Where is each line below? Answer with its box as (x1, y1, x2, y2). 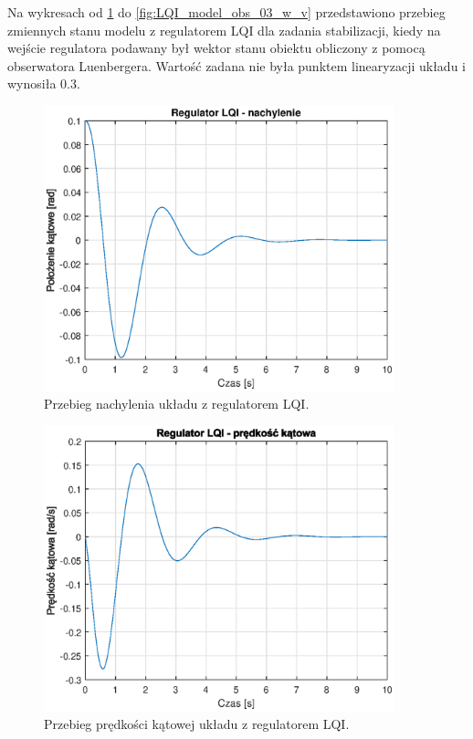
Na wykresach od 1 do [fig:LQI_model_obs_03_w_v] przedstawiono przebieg (7, 3, 446, 21)
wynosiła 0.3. (7, 74, 80, 93)
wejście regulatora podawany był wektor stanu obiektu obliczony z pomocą (7, 38, 426, 57)
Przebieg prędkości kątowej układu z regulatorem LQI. (44, 714, 350, 734)
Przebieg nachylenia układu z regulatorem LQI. (44, 394, 310, 413)
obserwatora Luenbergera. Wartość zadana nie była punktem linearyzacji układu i (7, 56, 466, 75)
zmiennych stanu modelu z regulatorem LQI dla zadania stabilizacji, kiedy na (7, 20, 441, 39)
